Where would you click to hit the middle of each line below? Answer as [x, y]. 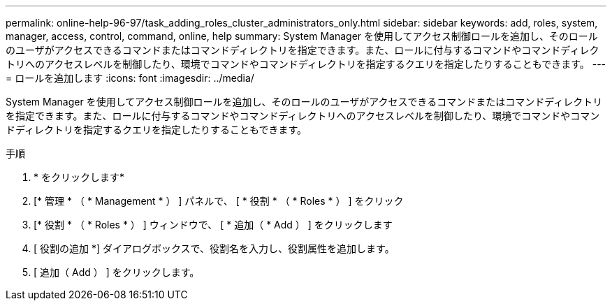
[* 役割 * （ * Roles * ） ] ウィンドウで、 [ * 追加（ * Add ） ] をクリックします [213, 225]
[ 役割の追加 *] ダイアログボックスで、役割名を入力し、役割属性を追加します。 [214, 248]
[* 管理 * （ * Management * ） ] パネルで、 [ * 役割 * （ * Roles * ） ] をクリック [219, 201]
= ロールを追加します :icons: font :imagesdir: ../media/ [130, 78]
